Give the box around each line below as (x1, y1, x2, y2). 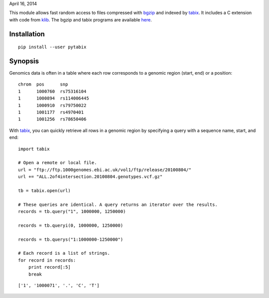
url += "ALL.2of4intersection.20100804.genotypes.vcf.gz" (18, 174, 163, 180)
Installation (9, 30, 45, 38)
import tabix (18, 146, 50, 152)
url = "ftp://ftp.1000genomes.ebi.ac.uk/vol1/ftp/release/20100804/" (18, 167, 192, 173)
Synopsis (9, 57, 39, 65)
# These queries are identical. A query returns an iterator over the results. (18, 201, 218, 207)
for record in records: (18, 257, 76, 263)
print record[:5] (28, 264, 71, 270)
